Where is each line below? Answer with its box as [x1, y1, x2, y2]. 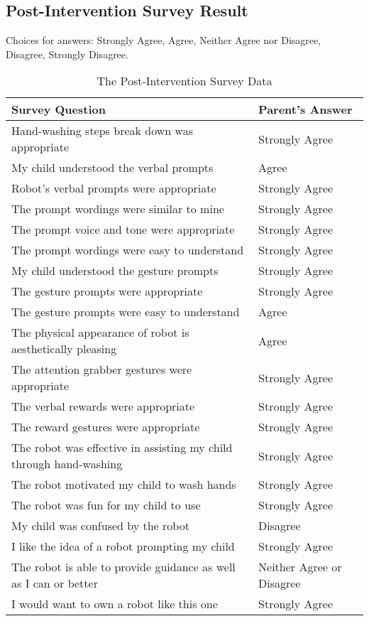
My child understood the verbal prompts [11, 159, 214, 176]
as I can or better [11, 575, 98, 592]
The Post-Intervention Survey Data [97, 72, 272, 90]
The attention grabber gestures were [11, 361, 192, 378]
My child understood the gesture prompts [11, 262, 219, 279]
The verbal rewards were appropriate [11, 398, 195, 415]
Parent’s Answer [258, 101, 353, 118]
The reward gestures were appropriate [11, 418, 200, 436]
